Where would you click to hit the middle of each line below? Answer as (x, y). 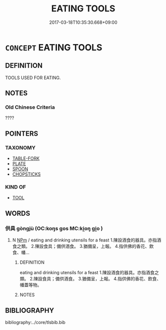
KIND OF (16, 187)
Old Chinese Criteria (30, 107)
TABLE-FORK (26, 158)
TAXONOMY (20, 147)
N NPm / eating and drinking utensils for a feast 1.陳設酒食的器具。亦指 (84, 240)
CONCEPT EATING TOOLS (54, 47)
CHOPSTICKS (27, 174)
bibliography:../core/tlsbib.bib (35, 322)
